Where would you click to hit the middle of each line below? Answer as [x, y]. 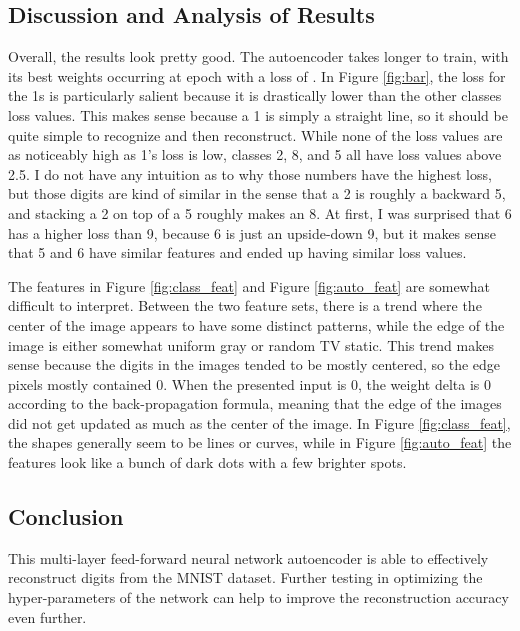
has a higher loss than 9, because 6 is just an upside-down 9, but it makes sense [252, 232]
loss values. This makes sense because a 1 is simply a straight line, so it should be [258, 114]
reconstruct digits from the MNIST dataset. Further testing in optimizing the [245, 577]
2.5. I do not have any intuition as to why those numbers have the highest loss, [250, 173]
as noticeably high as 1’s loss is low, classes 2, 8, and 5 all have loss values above [255, 154]
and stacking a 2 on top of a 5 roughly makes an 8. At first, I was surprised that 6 [260, 212]
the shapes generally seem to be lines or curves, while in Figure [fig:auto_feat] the [260, 442]
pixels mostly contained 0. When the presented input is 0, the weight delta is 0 [250, 383]
